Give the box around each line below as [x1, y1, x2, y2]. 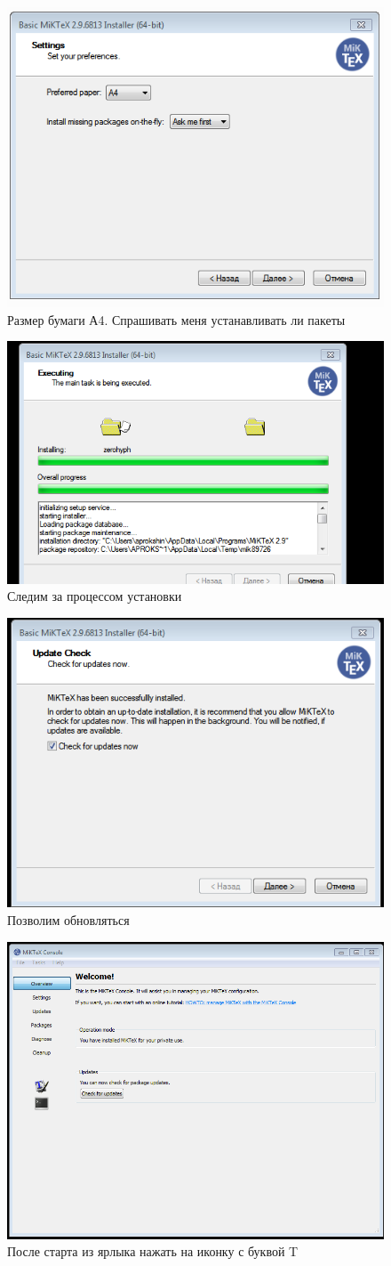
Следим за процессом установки [7, 587, 182, 605]
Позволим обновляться [7, 911, 130, 929]
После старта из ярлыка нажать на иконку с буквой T [7, 1242, 299, 1261]
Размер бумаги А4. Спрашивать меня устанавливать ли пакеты [7, 310, 346, 329]
